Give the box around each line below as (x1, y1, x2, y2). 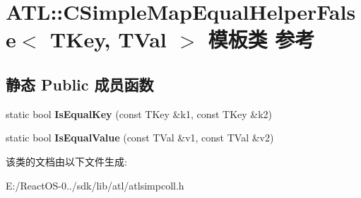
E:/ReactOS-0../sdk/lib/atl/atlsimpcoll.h (6, 177, 184, 192)
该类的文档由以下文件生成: (6, 153, 127, 168)
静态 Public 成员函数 (6, 73, 154, 95)
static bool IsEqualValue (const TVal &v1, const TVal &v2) (6, 130, 274, 145)
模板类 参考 (208, 25, 315, 54)
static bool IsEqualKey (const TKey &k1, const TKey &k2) (6, 106, 273, 121)
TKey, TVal (49, 25, 167, 54)
